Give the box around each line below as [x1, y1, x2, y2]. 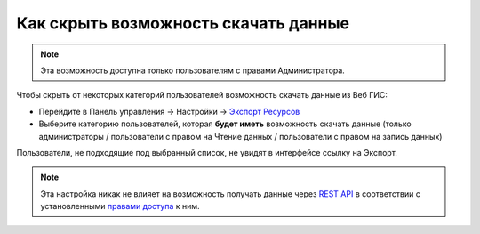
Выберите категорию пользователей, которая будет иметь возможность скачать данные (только [38, 118, 412, 129]
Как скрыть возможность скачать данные [16, 13, 350, 33]
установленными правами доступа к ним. [40, 201, 200, 212]
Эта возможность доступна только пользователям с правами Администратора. [40, 65, 346, 76]
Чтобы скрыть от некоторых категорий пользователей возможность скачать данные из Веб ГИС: [16, 90, 388, 101]
